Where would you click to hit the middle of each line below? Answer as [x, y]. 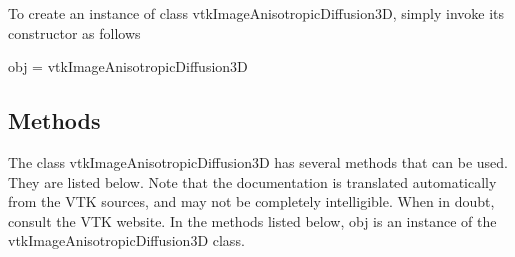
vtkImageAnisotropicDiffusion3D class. [126, 240]
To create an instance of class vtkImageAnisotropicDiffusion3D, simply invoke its [256, 13]
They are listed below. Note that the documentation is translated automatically [252, 181]
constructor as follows [74, 32]
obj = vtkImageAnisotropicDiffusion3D [128, 66]
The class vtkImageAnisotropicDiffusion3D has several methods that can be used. [258, 161]
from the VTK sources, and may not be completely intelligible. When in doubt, [251, 201]
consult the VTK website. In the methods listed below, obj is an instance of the [252, 220]
